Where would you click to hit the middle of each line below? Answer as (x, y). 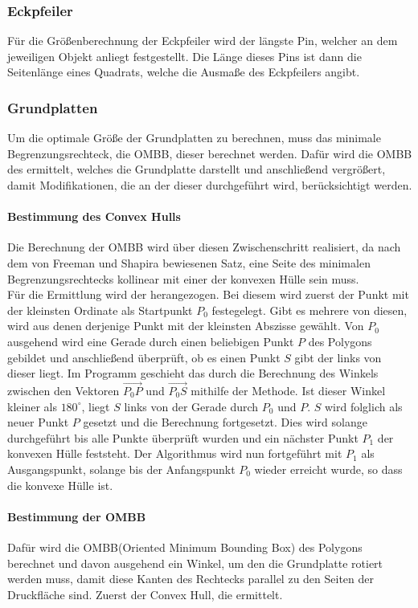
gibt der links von (338, 357)
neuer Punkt (38, 422)
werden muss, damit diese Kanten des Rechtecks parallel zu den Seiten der (191, 579)
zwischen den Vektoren (64, 390)
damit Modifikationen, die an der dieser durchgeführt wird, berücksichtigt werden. (210, 185)
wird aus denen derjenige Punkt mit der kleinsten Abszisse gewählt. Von (186, 326)
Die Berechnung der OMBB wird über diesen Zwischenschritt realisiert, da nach (204, 247)
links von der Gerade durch (191, 406)
